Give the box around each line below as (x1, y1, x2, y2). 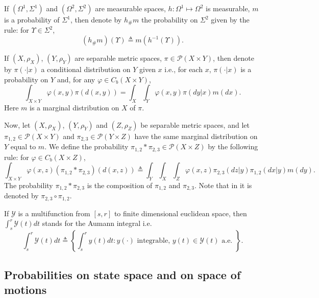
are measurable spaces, (95, 3, 166, 13)
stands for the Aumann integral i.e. (42, 218, 152, 228)
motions (4, 282, 47, 297)
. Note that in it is (194, 179, 252, 190)
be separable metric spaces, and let (140, 119, 250, 130)
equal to (10, 141, 36, 152)
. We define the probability (44, 141, 129, 152)
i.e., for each (164, 64, 203, 75)
